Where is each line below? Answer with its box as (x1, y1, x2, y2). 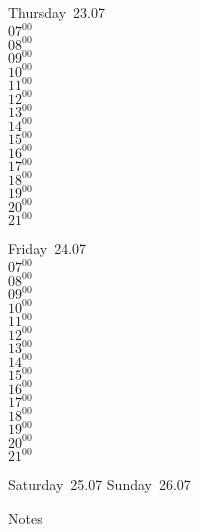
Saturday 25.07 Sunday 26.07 (8, 474, 191, 495)
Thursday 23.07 (8, 2, 105, 22)
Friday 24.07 (8, 238, 87, 259)
